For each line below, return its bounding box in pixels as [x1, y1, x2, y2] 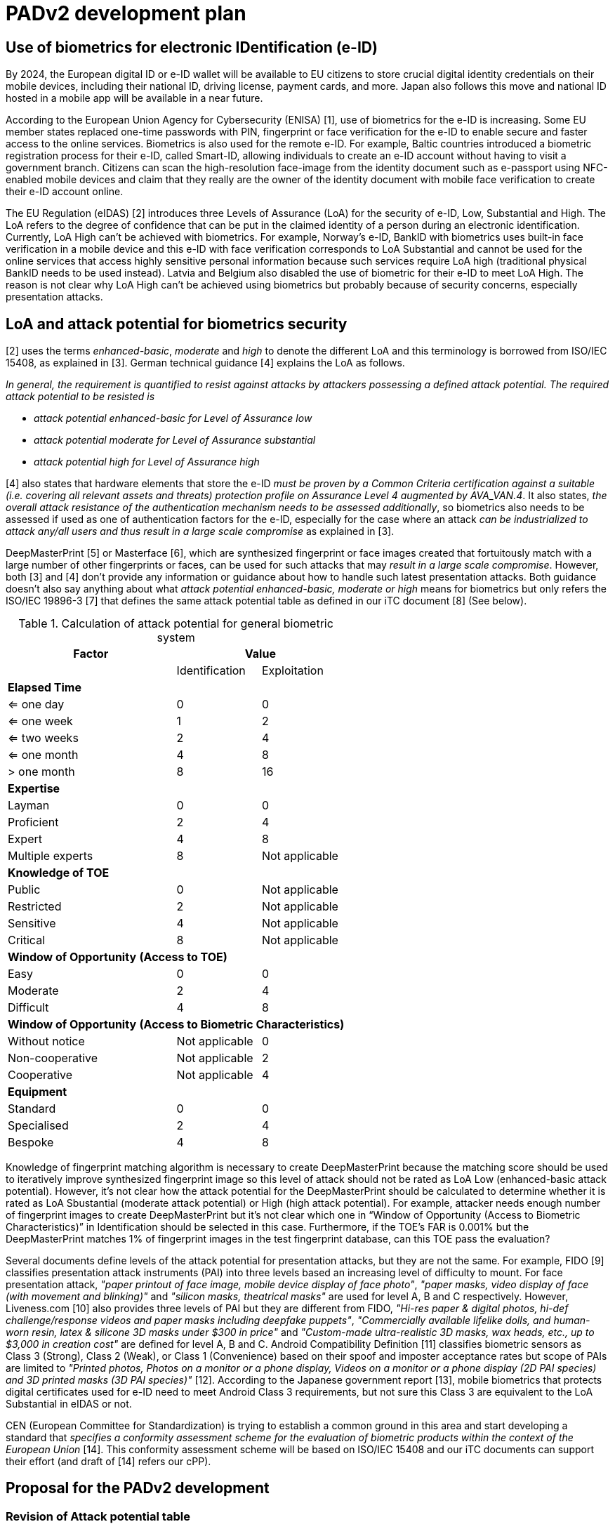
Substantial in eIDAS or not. [6, 1398, 132, 1410]
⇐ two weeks [8, 731, 79, 746]
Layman [8, 798, 50, 813]
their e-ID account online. [6, 185, 124, 198]
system [157, 630, 195, 645]
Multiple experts [8, 849, 93, 863]
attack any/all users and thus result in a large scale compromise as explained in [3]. [6, 525, 395, 538]
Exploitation [261, 663, 324, 678]
